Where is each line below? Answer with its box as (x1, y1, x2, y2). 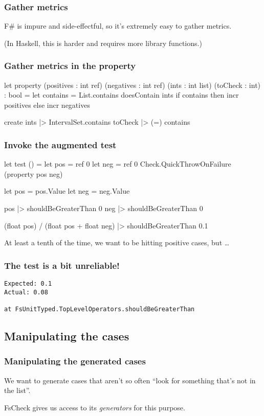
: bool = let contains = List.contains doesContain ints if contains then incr (4, 89, 239, 100)
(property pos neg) (4, 168, 63, 179)
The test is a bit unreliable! (4, 259, 120, 271)
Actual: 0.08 (4, 288, 48, 296)
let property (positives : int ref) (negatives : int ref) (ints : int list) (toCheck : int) (4, 79, 261, 90)
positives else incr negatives (4, 99, 90, 110)
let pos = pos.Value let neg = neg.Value (4, 186, 130, 196)
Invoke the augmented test (4, 138, 117, 151)
